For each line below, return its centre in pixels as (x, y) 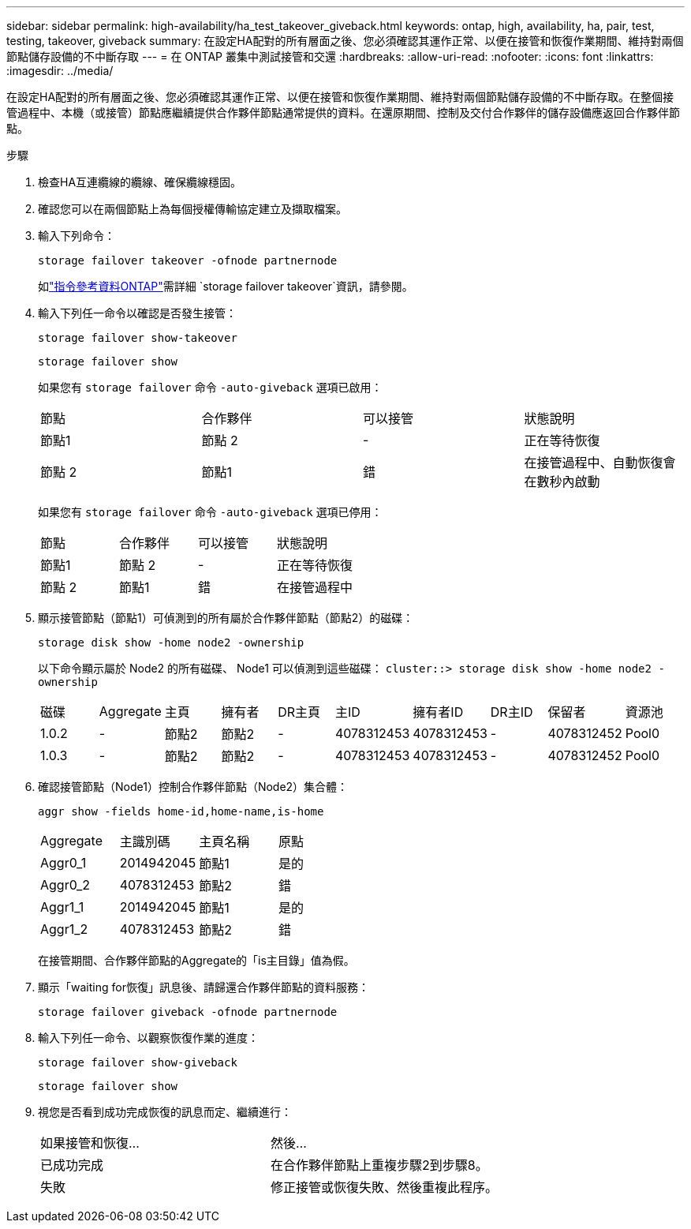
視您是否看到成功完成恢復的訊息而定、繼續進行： (165, 1112)
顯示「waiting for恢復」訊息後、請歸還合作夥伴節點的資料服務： (204, 987)
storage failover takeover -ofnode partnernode (188, 260)
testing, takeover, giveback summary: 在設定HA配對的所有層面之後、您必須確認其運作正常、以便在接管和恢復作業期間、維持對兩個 (345, 41)
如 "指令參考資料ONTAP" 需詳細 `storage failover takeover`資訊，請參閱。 (226, 286)
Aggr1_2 (64, 929)
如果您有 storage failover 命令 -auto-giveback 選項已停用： (210, 512)
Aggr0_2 (65, 885)
